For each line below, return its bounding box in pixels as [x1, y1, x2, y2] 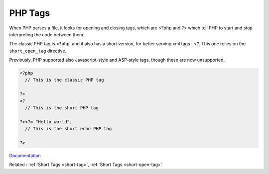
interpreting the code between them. [9, 31, 85, 37]
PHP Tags [9, 7, 50, 18]
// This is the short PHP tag [25, 105, 99, 111]
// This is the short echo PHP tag [25, 126, 112, 132]
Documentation [9, 152, 41, 159]
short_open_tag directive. [9, 48, 67, 54]
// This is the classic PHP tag [25, 77, 104, 83]
